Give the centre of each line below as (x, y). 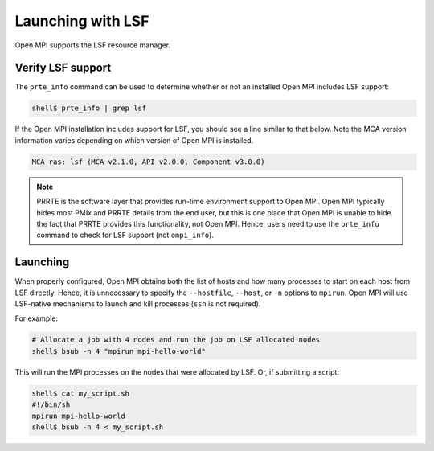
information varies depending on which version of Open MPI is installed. (134, 140)
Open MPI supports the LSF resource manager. (93, 45)
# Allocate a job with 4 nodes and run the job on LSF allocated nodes (176, 340)
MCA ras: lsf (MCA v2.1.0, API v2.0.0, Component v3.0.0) (148, 162)
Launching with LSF (82, 21)
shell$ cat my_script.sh (81, 393)
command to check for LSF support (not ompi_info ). (125, 235)
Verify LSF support (63, 68)
